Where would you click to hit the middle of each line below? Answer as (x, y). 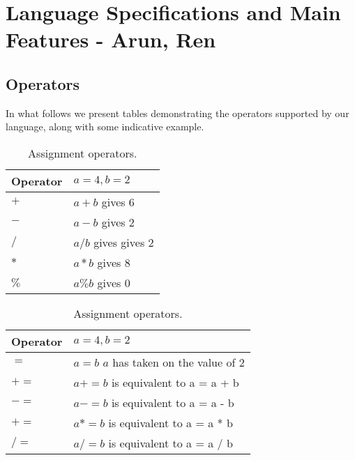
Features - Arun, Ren (111, 39)
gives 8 (114, 262)
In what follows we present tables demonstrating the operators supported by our (177, 113)
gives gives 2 (124, 242)
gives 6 (118, 201)
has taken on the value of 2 (179, 362)
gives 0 (114, 282)
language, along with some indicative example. (105, 127)
